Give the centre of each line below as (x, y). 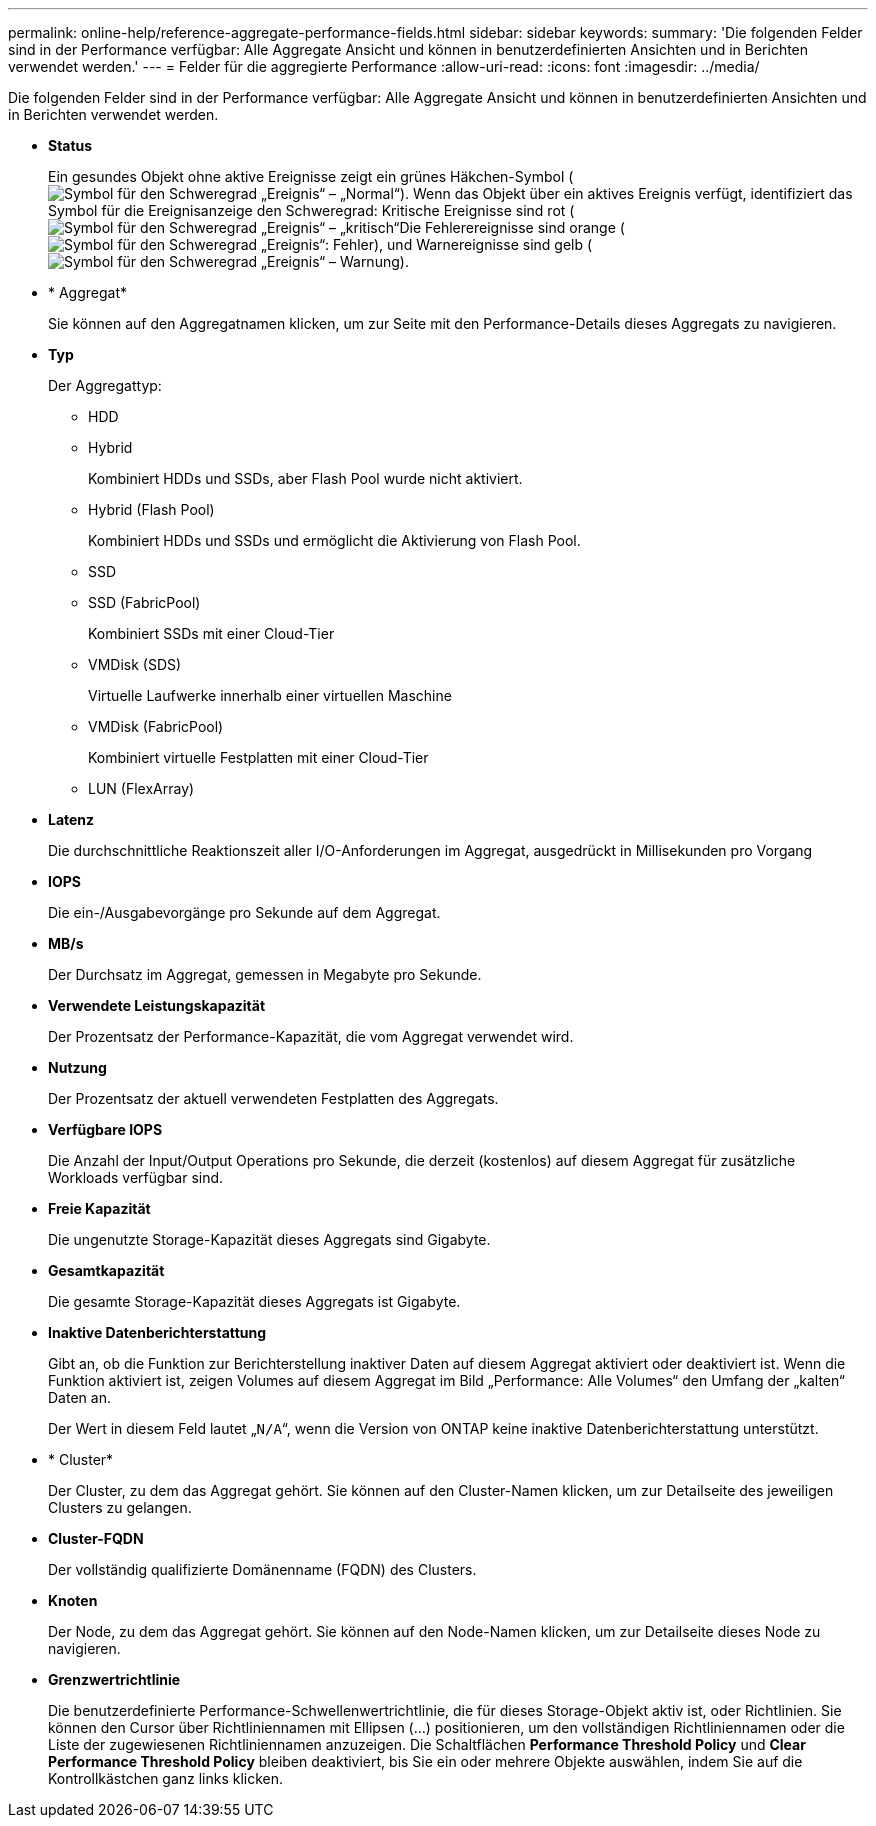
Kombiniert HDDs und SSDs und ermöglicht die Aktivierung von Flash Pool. (334, 540)
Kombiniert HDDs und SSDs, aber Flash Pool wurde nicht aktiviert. (305, 478)
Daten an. (79, 1397)
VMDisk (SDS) (135, 664)
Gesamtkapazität (106, 1270)
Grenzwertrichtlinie (114, 1679)
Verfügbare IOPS (105, 1129)
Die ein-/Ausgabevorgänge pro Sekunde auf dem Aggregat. (244, 912)
